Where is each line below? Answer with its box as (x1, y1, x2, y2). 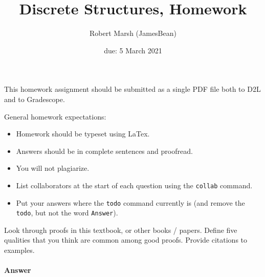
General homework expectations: (4, 111, 106, 122)
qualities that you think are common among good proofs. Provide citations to (4, 234, 248, 245)
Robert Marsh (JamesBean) (90, 28, 176, 38)
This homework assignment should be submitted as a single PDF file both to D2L (4, 84, 261, 94)
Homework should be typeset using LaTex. (16, 128, 150, 139)
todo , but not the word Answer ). (16, 207, 118, 218)
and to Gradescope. (4, 93, 65, 104)
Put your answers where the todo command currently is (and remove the (16, 197, 245, 208)
